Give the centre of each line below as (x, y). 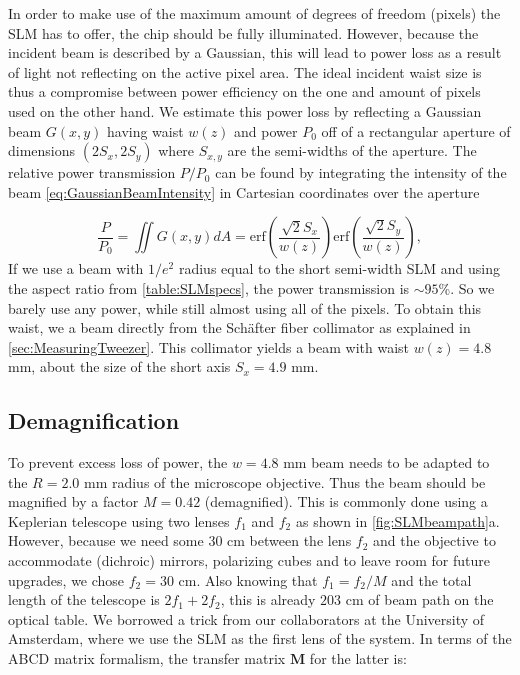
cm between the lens (289, 540)
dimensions (42, 150)
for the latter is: (358, 658)
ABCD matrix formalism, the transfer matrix (147, 658)
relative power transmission (92, 172)
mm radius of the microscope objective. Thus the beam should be (284, 481)
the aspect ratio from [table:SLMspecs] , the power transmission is (209, 287)
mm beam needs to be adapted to (386, 462)
